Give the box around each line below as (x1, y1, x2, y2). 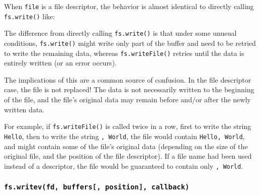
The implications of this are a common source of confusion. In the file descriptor (4, 74, 251, 85)
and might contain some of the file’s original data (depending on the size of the (4, 141, 248, 151)
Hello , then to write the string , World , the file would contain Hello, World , (4, 131, 245, 141)
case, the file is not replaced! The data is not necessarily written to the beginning (4, 84, 254, 95)
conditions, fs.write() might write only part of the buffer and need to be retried (4, 37, 256, 48)
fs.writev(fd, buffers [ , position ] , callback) (4, 183, 190, 191)
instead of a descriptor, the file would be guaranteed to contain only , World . (4, 160, 243, 171)
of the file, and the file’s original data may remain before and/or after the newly (4, 94, 251, 105)
